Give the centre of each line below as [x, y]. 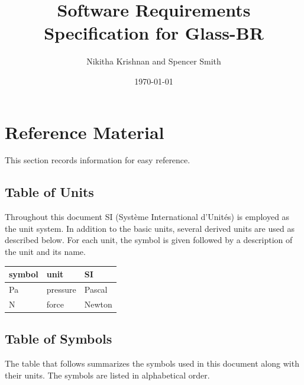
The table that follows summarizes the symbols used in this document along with [152, 363]
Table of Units [49, 192]
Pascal [96, 289]
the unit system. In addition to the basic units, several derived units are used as [150, 228]
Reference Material [85, 132]
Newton [98, 304]
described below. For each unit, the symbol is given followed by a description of [149, 240]
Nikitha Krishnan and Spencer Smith [154, 61]
